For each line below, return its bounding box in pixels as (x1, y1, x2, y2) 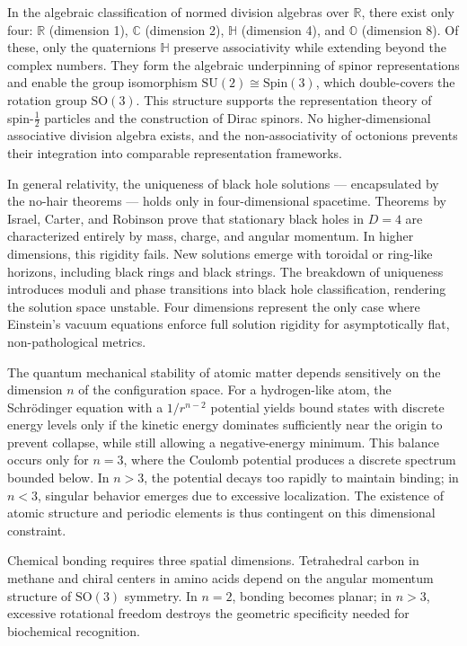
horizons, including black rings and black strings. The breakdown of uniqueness (7, 261, 444, 280)
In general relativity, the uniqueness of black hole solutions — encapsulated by (7, 173, 439, 192)
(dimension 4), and (241, 20, 346, 39)
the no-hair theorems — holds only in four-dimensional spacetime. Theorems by (7, 191, 446, 210)
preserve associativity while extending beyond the (173, 38, 446, 57)
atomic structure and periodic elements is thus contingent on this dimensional (7, 503, 436, 522)
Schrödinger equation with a (7, 397, 163, 416)
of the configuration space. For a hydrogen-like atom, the (78, 380, 392, 399)
